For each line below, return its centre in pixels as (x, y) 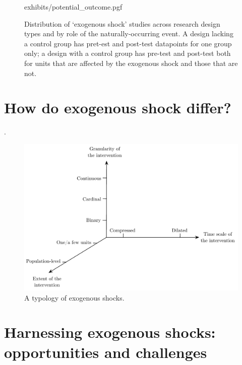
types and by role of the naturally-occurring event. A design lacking (129, 33)
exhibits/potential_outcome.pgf (73, 7)
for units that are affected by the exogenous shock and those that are (131, 63)
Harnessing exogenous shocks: (110, 332)
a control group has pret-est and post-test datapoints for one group (128, 43)
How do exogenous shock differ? (118, 107)
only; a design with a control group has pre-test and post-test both (128, 53)
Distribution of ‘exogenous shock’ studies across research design (122, 23)
